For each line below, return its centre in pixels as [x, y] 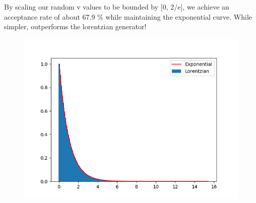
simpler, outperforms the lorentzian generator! [75, 26]
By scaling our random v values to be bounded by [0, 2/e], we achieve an [117, 7]
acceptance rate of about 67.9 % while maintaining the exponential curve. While [128, 16]
